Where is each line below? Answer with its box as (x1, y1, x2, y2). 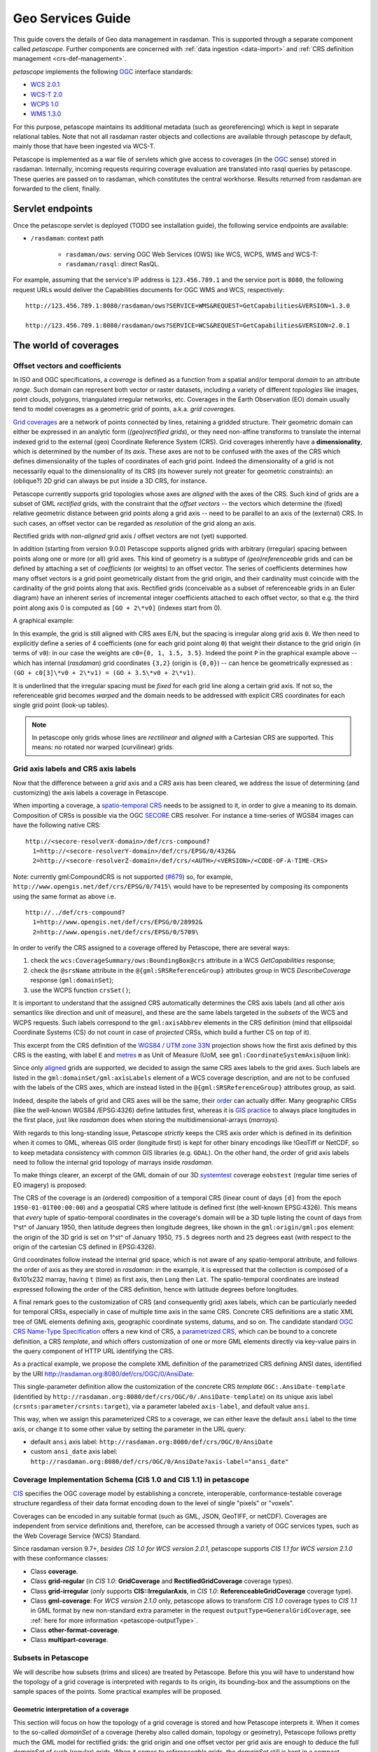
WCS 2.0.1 (30, 81, 60, 89)
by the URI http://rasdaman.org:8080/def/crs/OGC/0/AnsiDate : (13, 1369, 195, 1378)
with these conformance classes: (13, 1554, 108, 1563)
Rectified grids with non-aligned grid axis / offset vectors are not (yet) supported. (13, 532, 248, 540)
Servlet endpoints (13, 203, 93, 214)
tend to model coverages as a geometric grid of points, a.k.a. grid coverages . (13, 405, 236, 413)
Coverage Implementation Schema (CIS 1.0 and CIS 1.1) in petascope (13, 1474, 250, 1484)
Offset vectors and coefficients (13, 361, 122, 371)
